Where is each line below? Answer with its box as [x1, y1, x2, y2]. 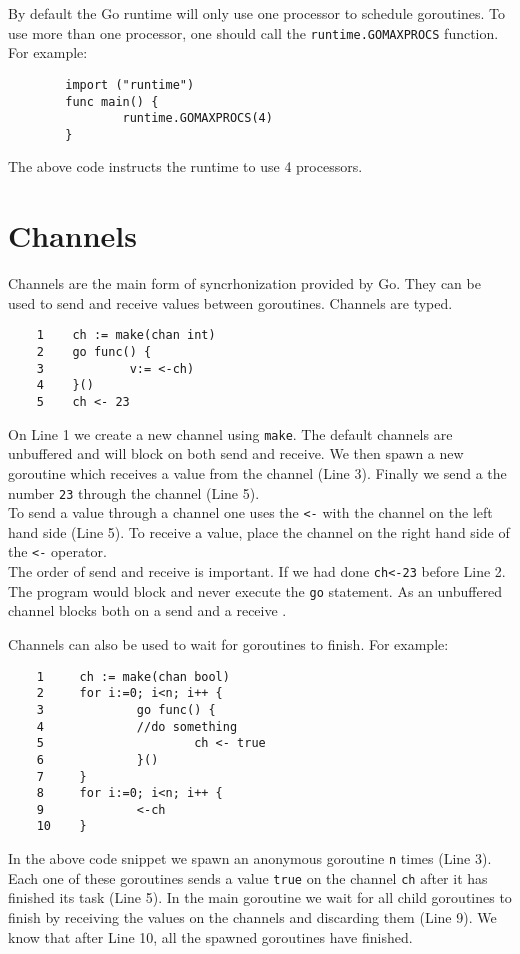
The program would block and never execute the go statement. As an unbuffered [8, 580, 503, 601]
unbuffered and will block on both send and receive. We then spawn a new [8, 443, 464, 464]
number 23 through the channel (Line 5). [8, 482, 260, 503]
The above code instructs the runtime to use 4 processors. [8, 156, 363, 177]
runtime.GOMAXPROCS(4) [122, 111, 273, 126]
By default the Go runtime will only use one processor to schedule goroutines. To [8, 3, 506, 23]
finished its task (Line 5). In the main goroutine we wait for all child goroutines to [8, 887, 512, 908]
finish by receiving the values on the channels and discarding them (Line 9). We [8, 907, 497, 928]
